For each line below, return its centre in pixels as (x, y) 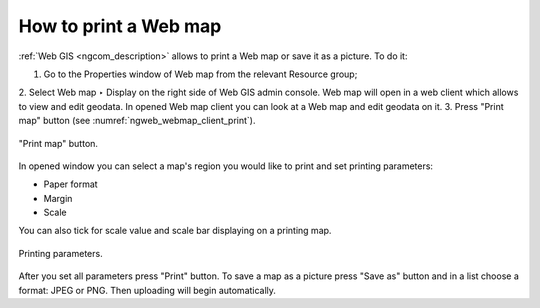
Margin (58, 198)
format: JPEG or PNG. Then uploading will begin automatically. (147, 290)
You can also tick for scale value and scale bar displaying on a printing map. (175, 231)
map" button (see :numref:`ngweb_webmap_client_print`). (137, 121)
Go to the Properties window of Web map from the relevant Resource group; (200, 74)
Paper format (71, 184)
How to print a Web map (120, 26)
